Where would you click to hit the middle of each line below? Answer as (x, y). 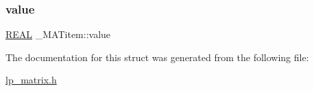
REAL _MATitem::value (58, 34)
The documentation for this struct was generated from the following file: (157, 57)
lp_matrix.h (31, 80)
